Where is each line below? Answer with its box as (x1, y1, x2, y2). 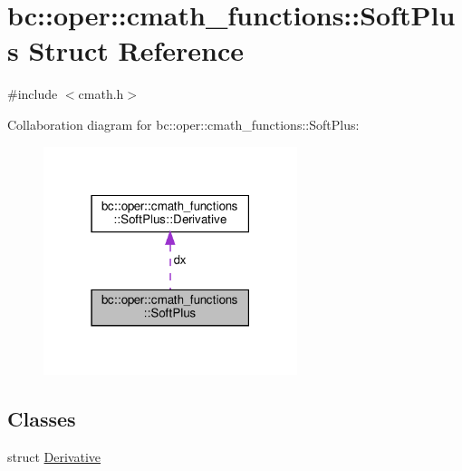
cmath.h (78, 84, 124, 103)
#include (7, 84, 58, 103)
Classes (7, 405, 76, 433)
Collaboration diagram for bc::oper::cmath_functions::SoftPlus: (7, 114, 360, 133)
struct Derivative (7, 447, 101, 466)
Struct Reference (28, 32, 245, 69)
